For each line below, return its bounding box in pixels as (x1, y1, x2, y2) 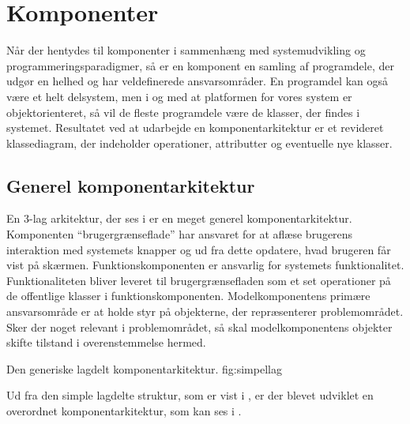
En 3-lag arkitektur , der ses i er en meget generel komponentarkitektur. (6, 210, 352, 227)
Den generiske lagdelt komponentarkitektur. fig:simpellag (6, 360, 282, 377)
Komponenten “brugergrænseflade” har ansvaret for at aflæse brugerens (6, 226, 353, 242)
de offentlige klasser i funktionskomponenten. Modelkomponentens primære (6, 287, 371, 304)
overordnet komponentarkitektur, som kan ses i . (6, 403, 242, 419)
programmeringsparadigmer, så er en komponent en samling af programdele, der (6, 57, 394, 73)
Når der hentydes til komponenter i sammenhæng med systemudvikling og (6, 42, 366, 58)
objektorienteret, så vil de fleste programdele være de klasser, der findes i (6, 103, 360, 120)
